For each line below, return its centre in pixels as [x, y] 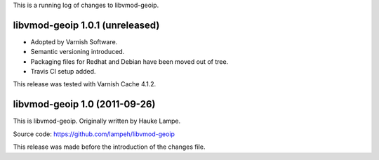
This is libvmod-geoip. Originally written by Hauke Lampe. [97, 121]
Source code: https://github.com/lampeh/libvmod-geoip [94, 134]
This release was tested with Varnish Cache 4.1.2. [85, 84]
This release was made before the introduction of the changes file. [109, 147]
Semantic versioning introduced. [78, 52]
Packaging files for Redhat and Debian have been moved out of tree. [129, 61]
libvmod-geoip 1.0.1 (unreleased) [86, 25]
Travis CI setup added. [63, 72]
